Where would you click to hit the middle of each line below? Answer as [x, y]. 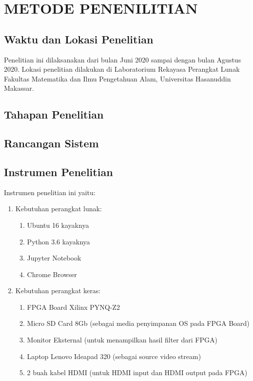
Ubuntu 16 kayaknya [58, 225]
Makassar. [19, 88]
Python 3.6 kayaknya [58, 241]
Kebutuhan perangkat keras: [58, 291]
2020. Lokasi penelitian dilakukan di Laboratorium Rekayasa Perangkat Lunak [122, 69]
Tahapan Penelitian [54, 114]
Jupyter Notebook [54, 258]
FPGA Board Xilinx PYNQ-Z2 [73, 307]
